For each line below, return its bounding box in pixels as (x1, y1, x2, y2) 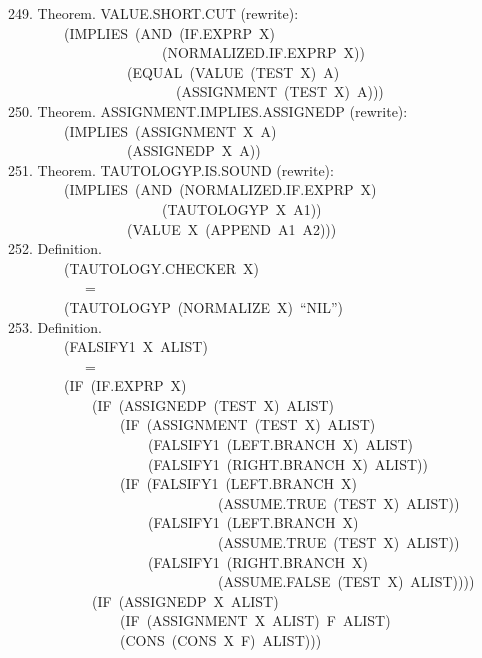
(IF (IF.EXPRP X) (63, 375, 187, 396)
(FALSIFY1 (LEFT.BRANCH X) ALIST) (147, 434, 414, 455)
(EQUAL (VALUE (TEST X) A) (126, 61, 340, 82)
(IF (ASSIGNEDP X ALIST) (91, 590, 279, 611)
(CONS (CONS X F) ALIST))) (119, 630, 322, 650)
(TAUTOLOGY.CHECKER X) (63, 257, 259, 278)
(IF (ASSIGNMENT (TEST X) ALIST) (119, 414, 376, 435)
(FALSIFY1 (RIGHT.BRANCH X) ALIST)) (147, 453, 428, 474)
